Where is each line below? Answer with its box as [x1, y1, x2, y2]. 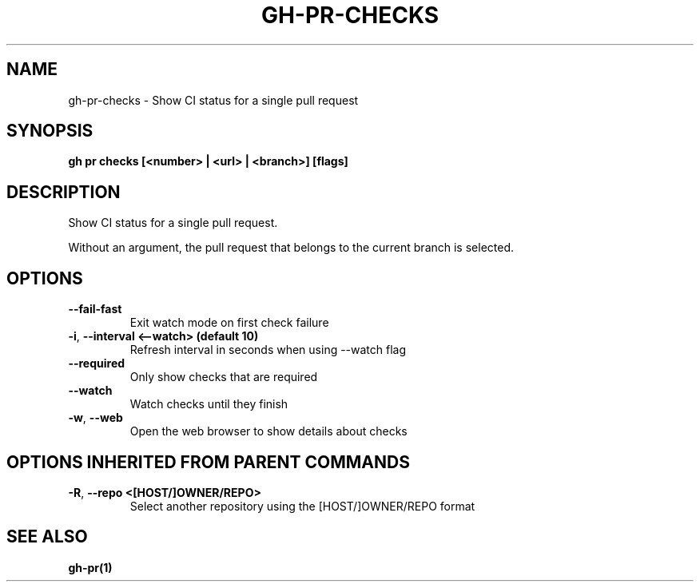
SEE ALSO [6, 526, 88, 547]
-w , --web [68, 411, 123, 425]
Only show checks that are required [129, 370, 318, 384]
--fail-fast [68, 302, 122, 316]
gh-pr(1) [68, 560, 113, 574]
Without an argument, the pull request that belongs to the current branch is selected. [68, 240, 515, 255]
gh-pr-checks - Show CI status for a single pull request [68, 93, 359, 107]
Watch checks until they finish [129, 397, 288, 411]
